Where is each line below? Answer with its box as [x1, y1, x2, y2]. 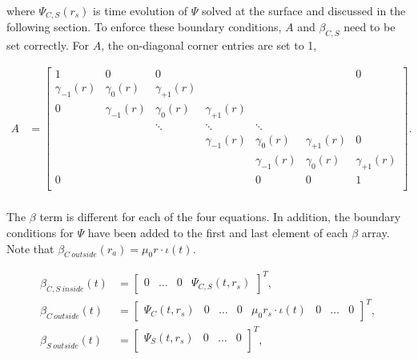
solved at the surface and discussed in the [201, 2, 406, 18]
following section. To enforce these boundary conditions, [6, 18, 282, 35]
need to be [344, 18, 396, 35]
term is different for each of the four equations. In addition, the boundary [39, 208, 401, 225]
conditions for [6, 224, 74, 240]
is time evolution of [93, 2, 188, 18]
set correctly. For [6, 37, 90, 54]
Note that [6, 240, 54, 256]
